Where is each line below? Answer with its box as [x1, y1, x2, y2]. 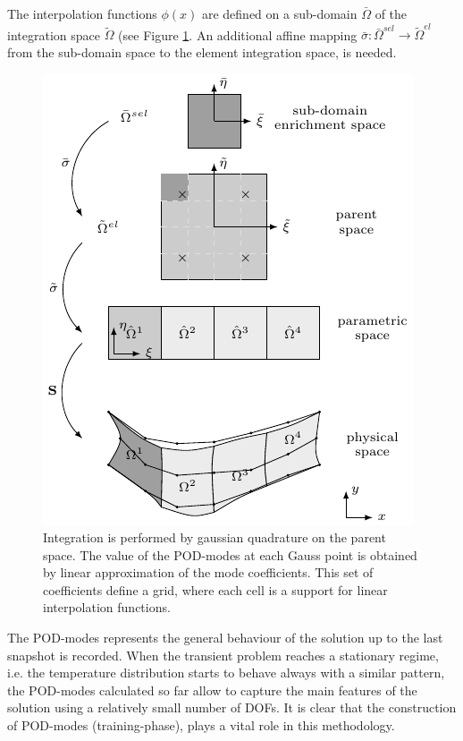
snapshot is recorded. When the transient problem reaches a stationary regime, [7, 645, 439, 664]
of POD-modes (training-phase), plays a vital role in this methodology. [7, 716, 395, 735]
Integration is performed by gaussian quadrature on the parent [43, 528, 386, 547]
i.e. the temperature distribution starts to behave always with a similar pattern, [7, 663, 445, 682]
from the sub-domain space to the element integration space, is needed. [7, 42, 397, 61]
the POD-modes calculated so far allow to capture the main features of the [7, 680, 417, 699]
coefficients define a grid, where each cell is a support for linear [43, 580, 388, 599]
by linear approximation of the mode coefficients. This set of [43, 563, 374, 582]
